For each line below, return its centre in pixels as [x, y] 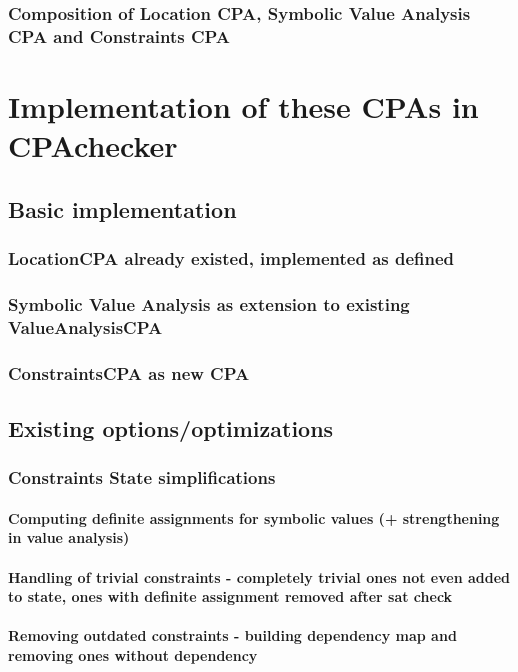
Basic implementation [122, 208]
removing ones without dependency [133, 654]
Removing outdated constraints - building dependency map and [232, 635]
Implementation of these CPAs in [243, 105]
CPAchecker [93, 145]
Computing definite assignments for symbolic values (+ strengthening [254, 517]
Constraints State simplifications [142, 477]
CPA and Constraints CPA [119, 35]
